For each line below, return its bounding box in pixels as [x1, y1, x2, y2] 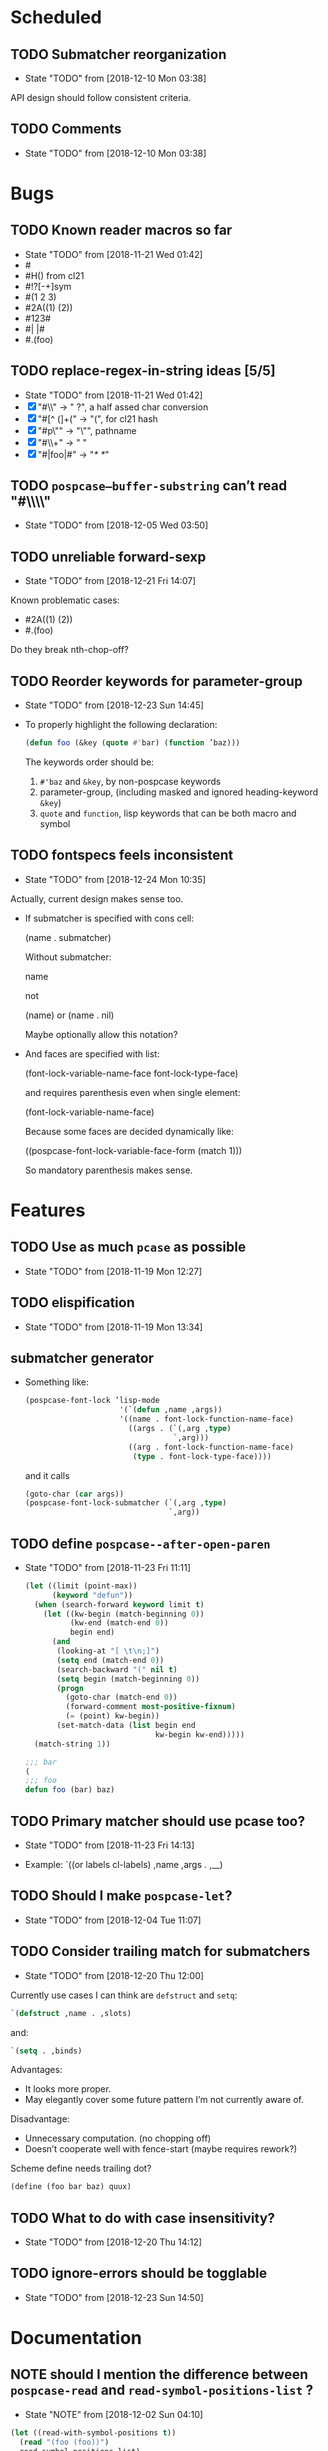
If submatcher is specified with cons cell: [24, 912, 195, 924]
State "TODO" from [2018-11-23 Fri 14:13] [24, 1839, 195, 1851]
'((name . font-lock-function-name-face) [119, 1414, 295, 1425]
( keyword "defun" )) [51, 1590, 133, 1600]
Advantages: [10, 2064, 63, 2076]
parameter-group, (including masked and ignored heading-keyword [39, 786, 319, 798]
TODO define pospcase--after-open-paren [10, 1535, 271, 1552]
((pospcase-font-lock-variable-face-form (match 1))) [24, 1144, 243, 1156]
